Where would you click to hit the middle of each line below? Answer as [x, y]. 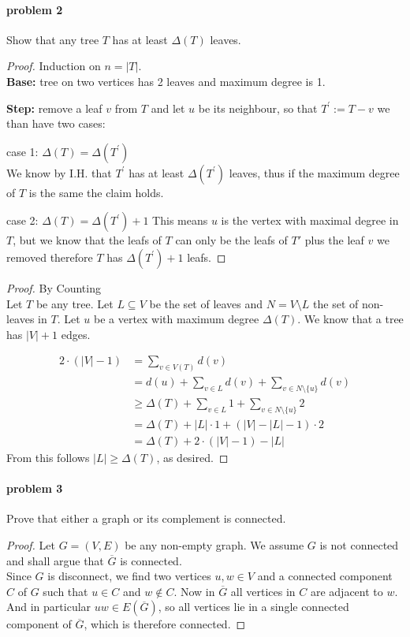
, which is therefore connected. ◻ [165, 624]
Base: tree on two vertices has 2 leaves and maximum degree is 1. [166, 81]
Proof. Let [31, 544]
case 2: [22, 220]
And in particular [49, 607]
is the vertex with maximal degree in [310, 220]
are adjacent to [347, 591]
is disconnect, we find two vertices [129, 576]
